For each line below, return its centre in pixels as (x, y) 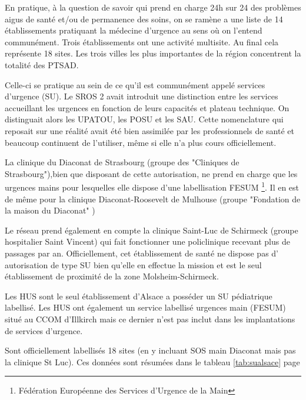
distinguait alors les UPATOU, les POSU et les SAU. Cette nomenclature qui (144, 119)
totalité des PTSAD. (42, 64)
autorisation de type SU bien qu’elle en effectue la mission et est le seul (133, 264)
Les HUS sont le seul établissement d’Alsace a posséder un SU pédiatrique (139, 296)
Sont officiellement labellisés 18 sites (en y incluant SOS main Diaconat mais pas (150, 350)
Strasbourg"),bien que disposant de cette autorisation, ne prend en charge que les (151, 173)
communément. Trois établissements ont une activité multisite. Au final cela (142, 41)
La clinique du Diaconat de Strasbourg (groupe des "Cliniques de (122, 162)
